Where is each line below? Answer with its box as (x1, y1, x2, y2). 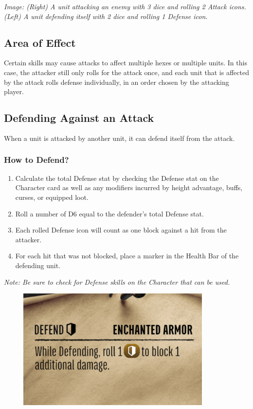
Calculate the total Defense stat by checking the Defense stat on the (15, 173, 219, 183)
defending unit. (15, 260, 61, 270)
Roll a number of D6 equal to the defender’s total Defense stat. (15, 208, 204, 218)
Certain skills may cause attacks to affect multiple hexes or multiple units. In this (4, 58, 247, 68)
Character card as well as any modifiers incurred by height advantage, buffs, (15, 182, 243, 193)
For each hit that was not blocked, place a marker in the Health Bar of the (15, 251, 239, 261)
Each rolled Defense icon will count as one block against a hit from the (15, 225, 227, 235)
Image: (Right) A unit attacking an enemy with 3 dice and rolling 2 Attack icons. (4, 1, 246, 11)
